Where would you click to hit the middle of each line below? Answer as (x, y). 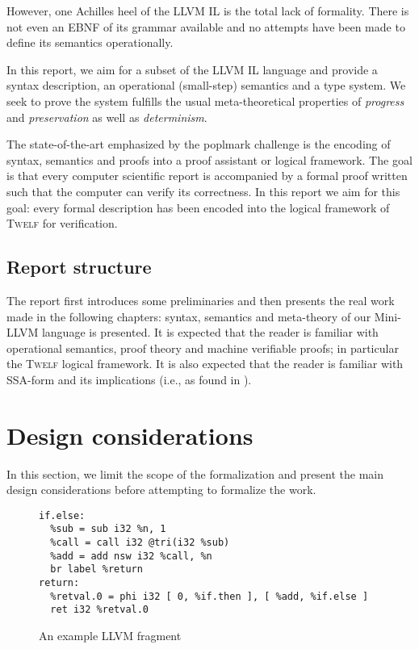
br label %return (96, 569)
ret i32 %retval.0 (100, 610)
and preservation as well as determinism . (107, 117)
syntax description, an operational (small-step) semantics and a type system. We (206, 85)
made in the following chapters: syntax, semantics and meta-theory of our (189, 316)
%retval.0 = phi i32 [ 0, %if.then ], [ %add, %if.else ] (209, 596)
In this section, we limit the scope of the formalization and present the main (195, 473)
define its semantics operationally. (90, 42)
